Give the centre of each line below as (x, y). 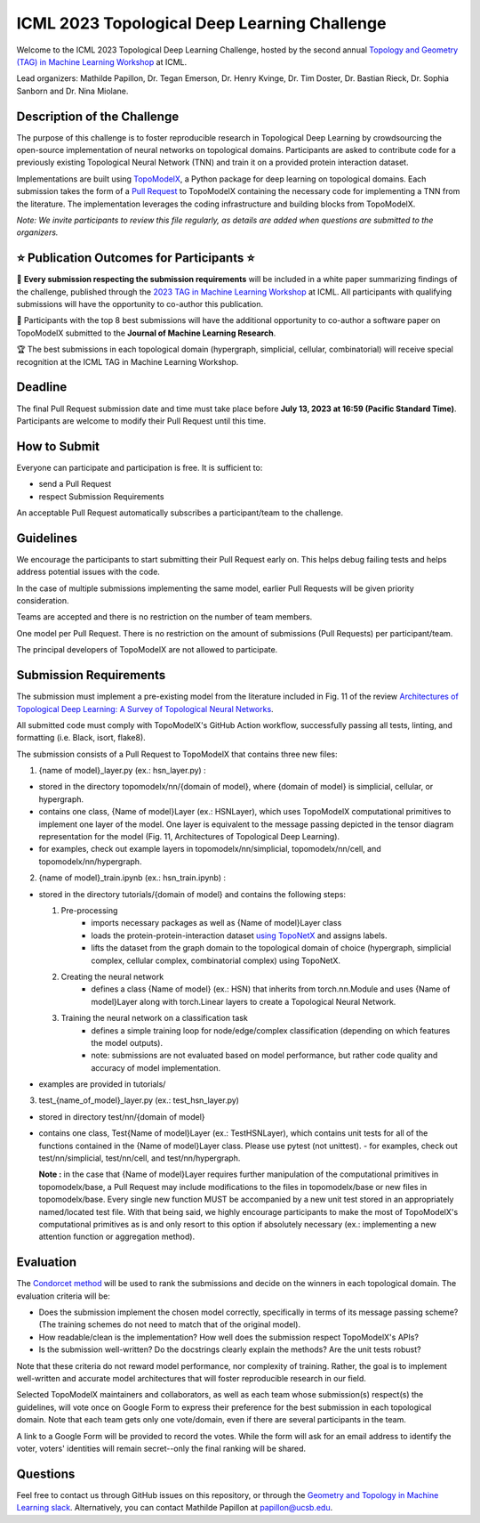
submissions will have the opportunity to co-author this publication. (140, 304)
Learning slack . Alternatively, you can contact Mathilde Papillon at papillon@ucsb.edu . (175, 1508)
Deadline (42, 387)
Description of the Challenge (98, 116)
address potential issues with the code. (88, 572)
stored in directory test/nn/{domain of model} (122, 1116)
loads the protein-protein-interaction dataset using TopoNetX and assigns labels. (239, 936)
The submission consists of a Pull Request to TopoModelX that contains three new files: (177, 754)
